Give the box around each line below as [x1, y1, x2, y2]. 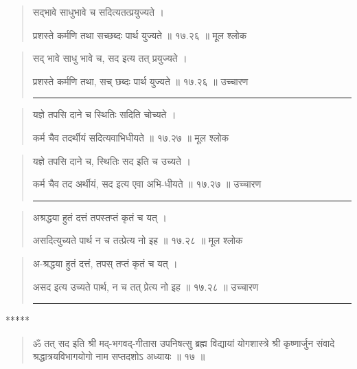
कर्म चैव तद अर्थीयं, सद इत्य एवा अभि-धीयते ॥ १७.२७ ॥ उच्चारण [32, 177, 262, 191]
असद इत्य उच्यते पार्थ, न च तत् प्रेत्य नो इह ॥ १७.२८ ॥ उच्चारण [32, 279, 259, 293]
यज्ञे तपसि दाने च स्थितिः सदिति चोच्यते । [32, 107, 176, 122]
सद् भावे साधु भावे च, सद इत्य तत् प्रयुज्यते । [32, 51, 187, 65]
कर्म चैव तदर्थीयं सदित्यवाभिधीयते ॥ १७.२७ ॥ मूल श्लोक [32, 130, 229, 144]
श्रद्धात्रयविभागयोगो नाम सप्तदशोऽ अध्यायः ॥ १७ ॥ [32, 349, 205, 364]
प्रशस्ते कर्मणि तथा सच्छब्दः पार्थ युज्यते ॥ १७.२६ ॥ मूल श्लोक [32, 27, 247, 42]
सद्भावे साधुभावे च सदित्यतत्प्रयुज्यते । [32, 5, 165, 19]
